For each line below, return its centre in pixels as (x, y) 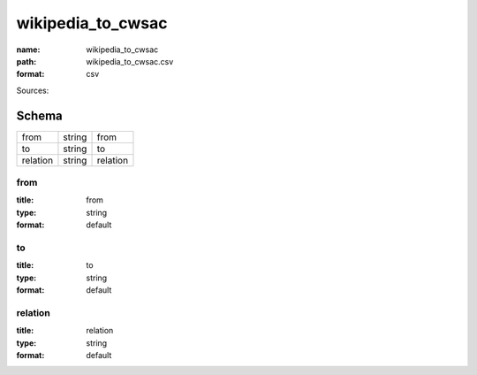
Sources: (33, 90)
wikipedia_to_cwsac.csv (130, 61)
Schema (40, 115)
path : (26, 61)
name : (28, 50)
